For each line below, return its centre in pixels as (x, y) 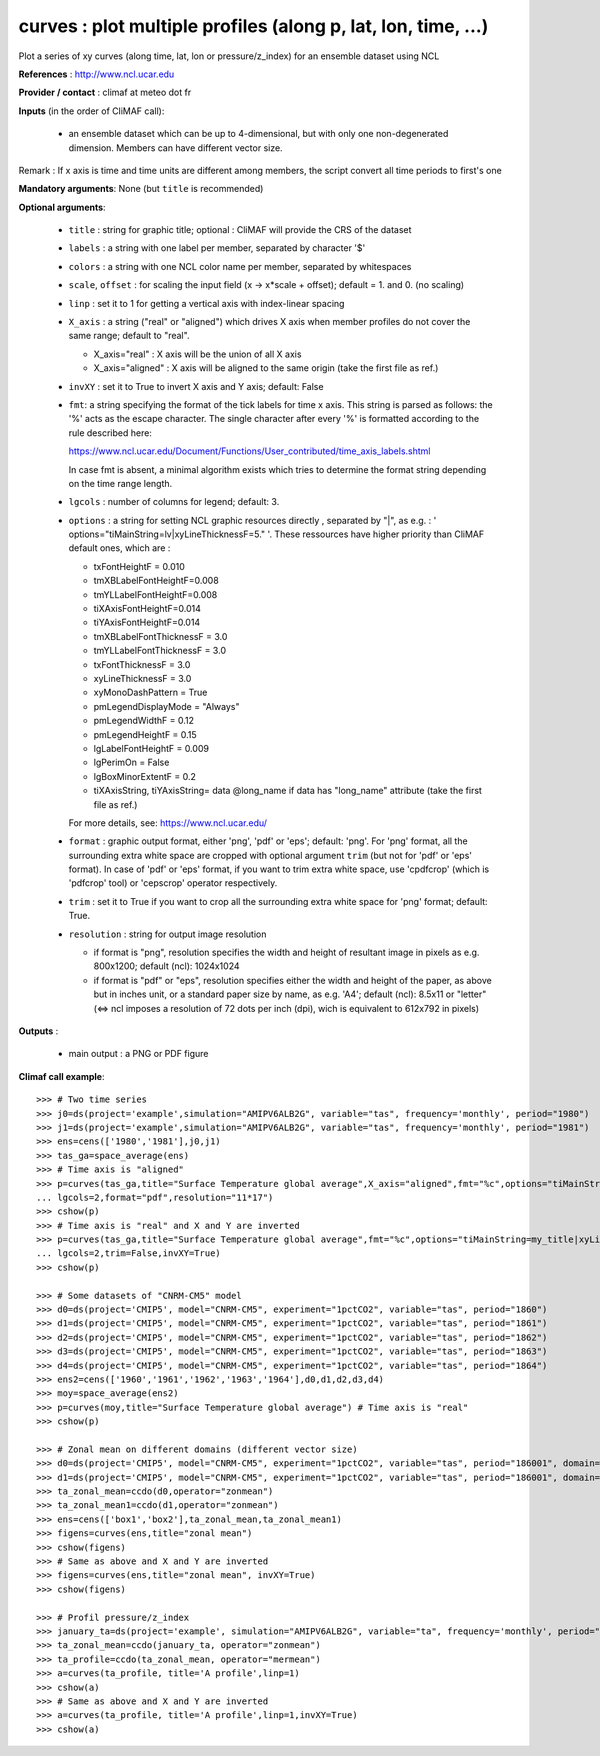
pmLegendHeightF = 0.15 (145, 734)
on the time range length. (120, 483)
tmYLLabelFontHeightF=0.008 (155, 594)
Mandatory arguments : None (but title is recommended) (141, 189)
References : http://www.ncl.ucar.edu (96, 74)
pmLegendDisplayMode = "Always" (166, 706)
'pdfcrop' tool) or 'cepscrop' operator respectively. (173, 883)
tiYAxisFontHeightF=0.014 (147, 622)
